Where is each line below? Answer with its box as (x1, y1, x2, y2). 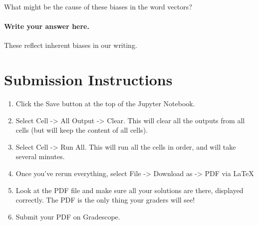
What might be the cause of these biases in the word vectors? (4, 1, 192, 11)
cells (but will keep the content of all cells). (15, 125, 148, 135)
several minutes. (15, 151, 65, 162)
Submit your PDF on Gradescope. (15, 211, 120, 222)
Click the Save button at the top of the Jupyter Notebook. (15, 98, 195, 109)
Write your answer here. (4, 21, 89, 31)
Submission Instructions (4, 69, 173, 90)
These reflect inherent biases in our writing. (4, 40, 137, 50)
